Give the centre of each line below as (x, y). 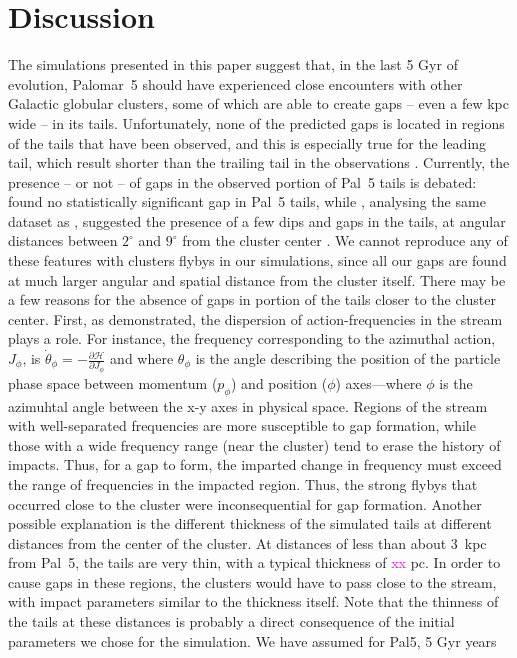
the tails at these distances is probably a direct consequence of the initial (231, 621)
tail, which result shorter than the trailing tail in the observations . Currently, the (259, 162)
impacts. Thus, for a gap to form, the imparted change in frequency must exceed (255, 464)
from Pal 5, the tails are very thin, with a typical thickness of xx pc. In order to (254, 562)
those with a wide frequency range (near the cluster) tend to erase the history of (254, 444)
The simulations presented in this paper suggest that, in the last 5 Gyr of (233, 64)
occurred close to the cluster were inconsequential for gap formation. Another (245, 503)
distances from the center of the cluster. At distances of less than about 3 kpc (247, 542)
